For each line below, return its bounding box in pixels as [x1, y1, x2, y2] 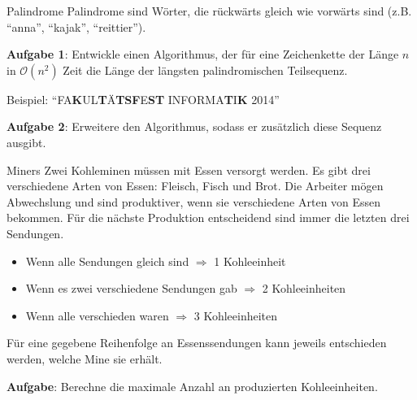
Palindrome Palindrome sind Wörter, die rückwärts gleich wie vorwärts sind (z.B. [7, 2, 412, 19]
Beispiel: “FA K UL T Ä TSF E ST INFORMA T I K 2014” [7, 90, 280, 107]
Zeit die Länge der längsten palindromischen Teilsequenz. [63, 61, 348, 78]
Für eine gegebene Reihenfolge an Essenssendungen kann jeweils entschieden [7, 334, 387, 351]
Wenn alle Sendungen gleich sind [25, 252, 189, 269]
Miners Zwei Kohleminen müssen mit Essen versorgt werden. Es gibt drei [7, 161, 371, 178]
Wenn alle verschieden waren [25, 307, 169, 324]
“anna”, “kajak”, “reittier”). [7, 18, 146, 35]
